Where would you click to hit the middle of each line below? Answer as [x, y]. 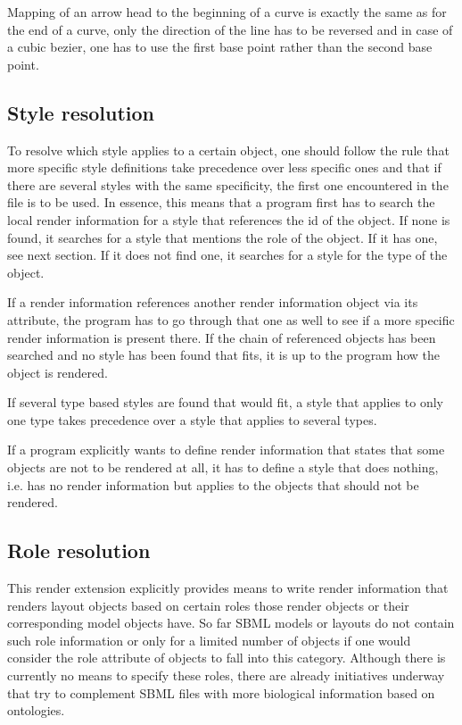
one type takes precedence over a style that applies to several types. [192, 419]
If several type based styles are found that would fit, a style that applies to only [225, 402]
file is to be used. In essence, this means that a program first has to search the [221, 202]
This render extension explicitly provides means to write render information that [228, 588]
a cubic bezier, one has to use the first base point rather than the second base [220, 47]
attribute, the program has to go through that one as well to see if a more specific [231, 319]
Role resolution [79, 550]
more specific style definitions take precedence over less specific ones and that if [224, 167]
